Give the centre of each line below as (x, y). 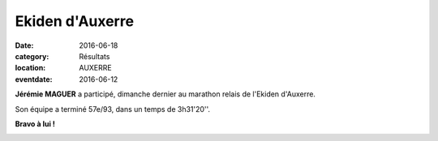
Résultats (94, 56)
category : (32, 56)
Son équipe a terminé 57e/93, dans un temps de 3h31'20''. (113, 109)
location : (30, 68)
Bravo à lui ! (35, 124)
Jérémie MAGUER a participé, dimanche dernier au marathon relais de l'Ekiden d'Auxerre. (165, 94)
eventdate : (34, 79)
